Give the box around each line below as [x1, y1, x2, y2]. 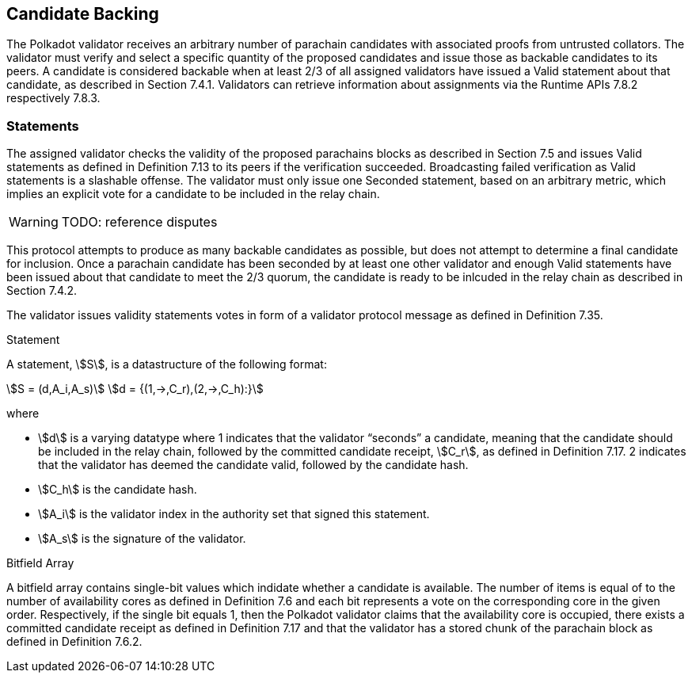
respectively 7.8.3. [6, 91, 101, 105]
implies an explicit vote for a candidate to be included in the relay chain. [6, 187, 380, 201]
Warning [9, 214, 59, 231]
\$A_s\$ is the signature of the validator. [38, 532, 246, 546]
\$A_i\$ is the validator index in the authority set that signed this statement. [38, 507, 430, 521]
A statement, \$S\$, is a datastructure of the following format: [6, 357, 327, 372]
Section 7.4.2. [6, 284, 78, 298]
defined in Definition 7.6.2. [6, 635, 143, 649]
